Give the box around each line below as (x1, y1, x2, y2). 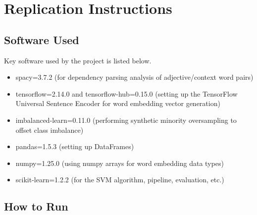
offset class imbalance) (15, 124, 84, 135)
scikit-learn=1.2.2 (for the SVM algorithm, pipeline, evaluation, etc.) (15, 174, 224, 185)
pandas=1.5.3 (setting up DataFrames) (15, 141, 134, 152)
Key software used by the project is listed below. (4, 55, 152, 65)
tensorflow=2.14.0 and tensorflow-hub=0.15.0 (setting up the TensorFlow (15, 88, 238, 99)
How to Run (4, 199, 68, 214)
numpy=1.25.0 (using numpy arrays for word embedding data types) (15, 158, 224, 168)
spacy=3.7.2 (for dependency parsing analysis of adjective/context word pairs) (15, 72, 254, 82)
